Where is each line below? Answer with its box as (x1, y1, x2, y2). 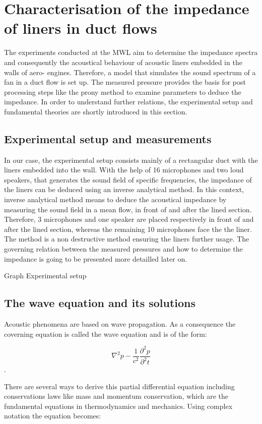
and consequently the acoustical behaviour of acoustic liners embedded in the (4, 56, 242, 67)
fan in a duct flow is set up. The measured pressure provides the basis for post (4, 77, 246, 87)
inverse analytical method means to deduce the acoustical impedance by (4, 194, 227, 205)
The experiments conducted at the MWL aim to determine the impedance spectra (4, 47, 258, 57)
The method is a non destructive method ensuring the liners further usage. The (4, 233, 249, 244)
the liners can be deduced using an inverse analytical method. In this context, (4, 184, 244, 195)
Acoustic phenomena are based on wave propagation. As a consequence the (4, 319, 236, 329)
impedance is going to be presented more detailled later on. (4, 253, 187, 264)
